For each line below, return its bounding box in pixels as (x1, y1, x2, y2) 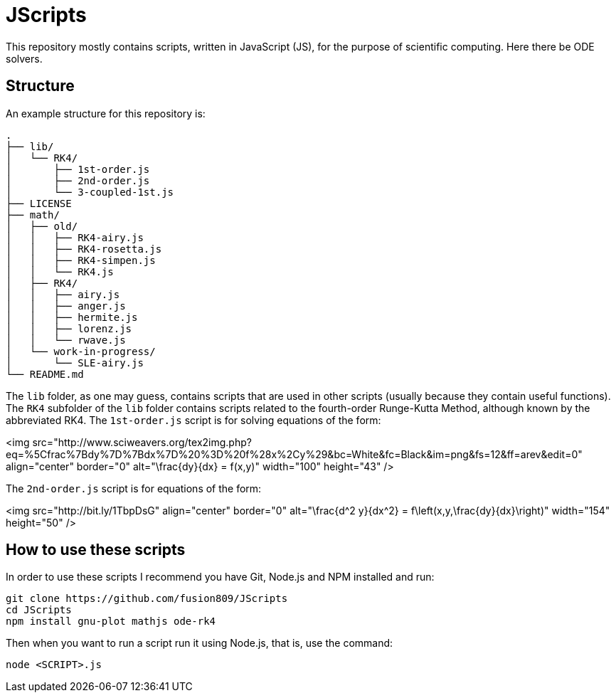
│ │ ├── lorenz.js (6, 322, 132, 334)
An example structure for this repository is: (6, 107, 206, 120)
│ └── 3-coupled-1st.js (6, 186, 174, 198)
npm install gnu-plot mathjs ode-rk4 (6, 615, 216, 628)
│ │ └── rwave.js (6, 334, 126, 346)
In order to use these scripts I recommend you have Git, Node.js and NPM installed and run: (6, 571, 435, 583)
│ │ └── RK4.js (6, 265, 114, 277)
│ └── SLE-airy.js (6, 356, 144, 369)
